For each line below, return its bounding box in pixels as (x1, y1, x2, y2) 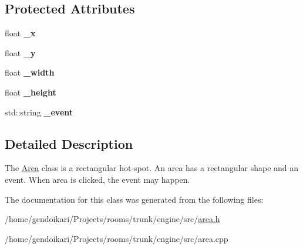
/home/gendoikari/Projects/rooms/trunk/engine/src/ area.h (5, 213, 220, 225)
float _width (5, 66, 55, 79)
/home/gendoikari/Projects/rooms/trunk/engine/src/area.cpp (5, 232, 228, 244)
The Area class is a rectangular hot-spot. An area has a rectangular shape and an (5, 162, 299, 174)
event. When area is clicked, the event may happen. (5, 173, 190, 185)
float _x (5, 27, 36, 39)
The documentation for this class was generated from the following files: (5, 193, 264, 205)
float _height (5, 86, 56, 98)
